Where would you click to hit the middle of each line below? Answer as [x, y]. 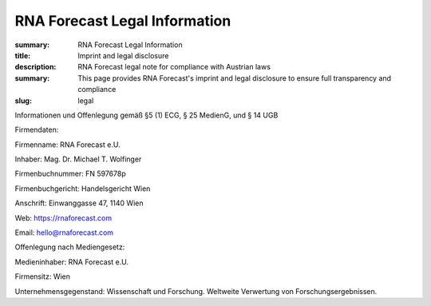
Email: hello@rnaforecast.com [64, 232]
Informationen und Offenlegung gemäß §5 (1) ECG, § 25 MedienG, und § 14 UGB [146, 115]
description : [36, 67]
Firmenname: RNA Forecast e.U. [67, 145]
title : [23, 55]
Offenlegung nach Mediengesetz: [70, 247]
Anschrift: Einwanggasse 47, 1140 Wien [79, 203]
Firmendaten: [37, 130]
